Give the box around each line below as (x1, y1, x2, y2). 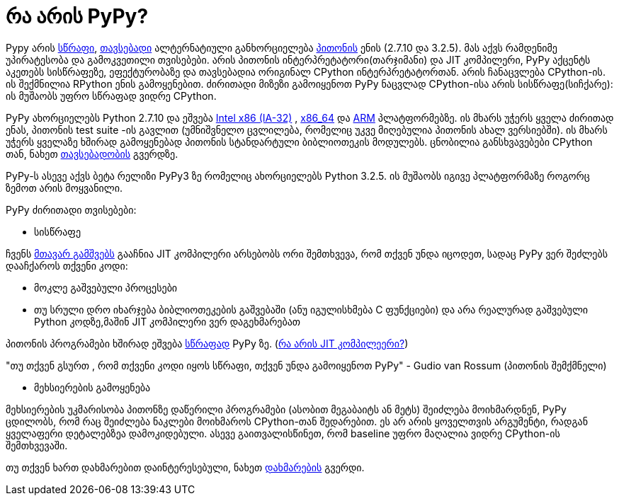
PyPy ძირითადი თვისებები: (6, 203, 137, 216)
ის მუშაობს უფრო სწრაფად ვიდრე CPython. (6, 89, 217, 102)
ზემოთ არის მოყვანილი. (6, 181, 123, 194)
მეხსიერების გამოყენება (34, 381, 151, 393)
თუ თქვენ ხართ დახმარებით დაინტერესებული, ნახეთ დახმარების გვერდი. (6, 461, 365, 473)
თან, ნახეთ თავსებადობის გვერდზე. (6, 147, 178, 160)
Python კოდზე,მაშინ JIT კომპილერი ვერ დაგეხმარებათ (34, 315, 301, 328)
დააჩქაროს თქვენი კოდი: (6, 259, 128, 272)
